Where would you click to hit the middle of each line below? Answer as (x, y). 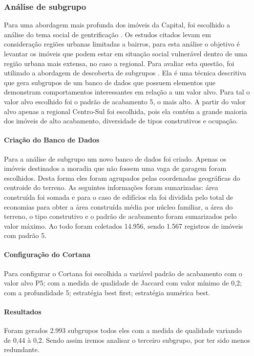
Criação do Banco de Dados (52, 140)
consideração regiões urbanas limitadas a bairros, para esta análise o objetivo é (122, 44)
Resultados (23, 312)
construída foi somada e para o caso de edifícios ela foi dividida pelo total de (118, 197)
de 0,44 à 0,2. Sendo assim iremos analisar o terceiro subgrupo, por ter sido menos (127, 340)
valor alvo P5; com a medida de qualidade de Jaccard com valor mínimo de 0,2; (123, 283)
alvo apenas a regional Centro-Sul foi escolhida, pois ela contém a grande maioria (126, 111)
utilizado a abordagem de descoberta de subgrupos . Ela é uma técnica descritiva (125, 73)
